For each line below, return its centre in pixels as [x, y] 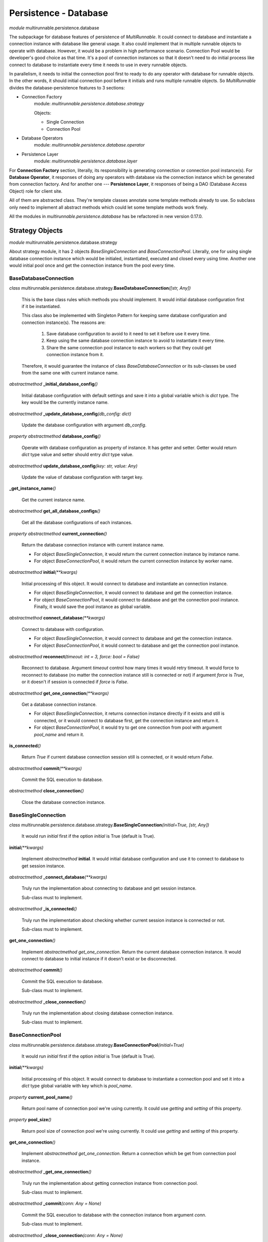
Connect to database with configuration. [63, 629]
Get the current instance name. [53, 500]
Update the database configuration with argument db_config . [84, 425]
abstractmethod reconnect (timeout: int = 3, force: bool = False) [74, 656]
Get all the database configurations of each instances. [77, 522]
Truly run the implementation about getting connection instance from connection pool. [110, 1183]
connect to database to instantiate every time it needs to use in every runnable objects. [98, 65]
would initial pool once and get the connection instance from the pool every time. [92, 265]
